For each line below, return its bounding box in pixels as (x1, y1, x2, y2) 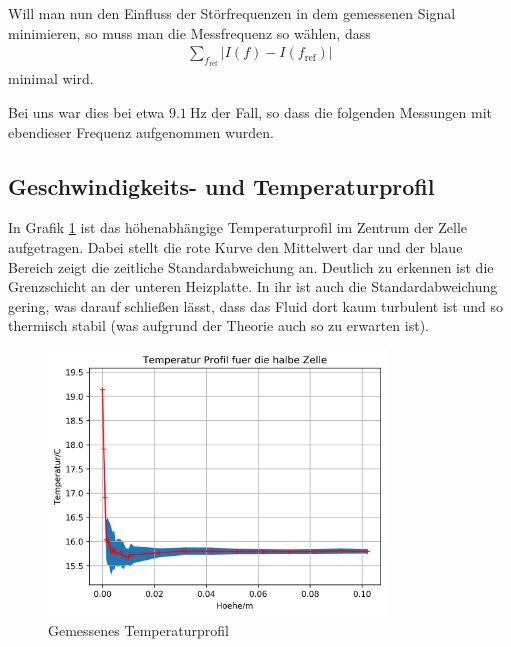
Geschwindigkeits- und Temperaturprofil (8, 170, 435, 201)
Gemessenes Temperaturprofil (48, 619, 229, 640)
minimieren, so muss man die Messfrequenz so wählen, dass (8, 22, 371, 43)
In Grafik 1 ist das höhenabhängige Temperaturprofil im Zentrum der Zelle (8, 217, 468, 238)
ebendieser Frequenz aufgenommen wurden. (8, 121, 275, 142)
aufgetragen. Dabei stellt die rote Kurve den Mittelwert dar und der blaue (8, 237, 463, 257)
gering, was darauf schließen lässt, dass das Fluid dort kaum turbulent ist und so (8, 295, 503, 316)
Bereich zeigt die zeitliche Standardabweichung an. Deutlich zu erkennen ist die (8, 256, 494, 277)
